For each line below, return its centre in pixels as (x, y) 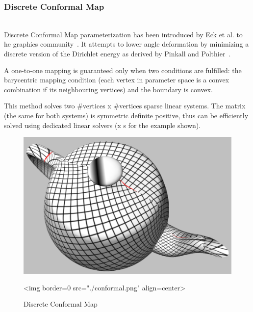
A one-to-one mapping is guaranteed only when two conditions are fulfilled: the (123, 70)
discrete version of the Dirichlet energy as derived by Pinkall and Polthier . (117, 53)
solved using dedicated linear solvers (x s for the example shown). (102, 125)
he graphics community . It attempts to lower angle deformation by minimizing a (126, 44)
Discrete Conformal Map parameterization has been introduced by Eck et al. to (123, 34)
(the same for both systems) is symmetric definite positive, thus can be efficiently (126, 115)
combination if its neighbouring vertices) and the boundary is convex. (108, 89)
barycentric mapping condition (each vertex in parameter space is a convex (117, 80)
